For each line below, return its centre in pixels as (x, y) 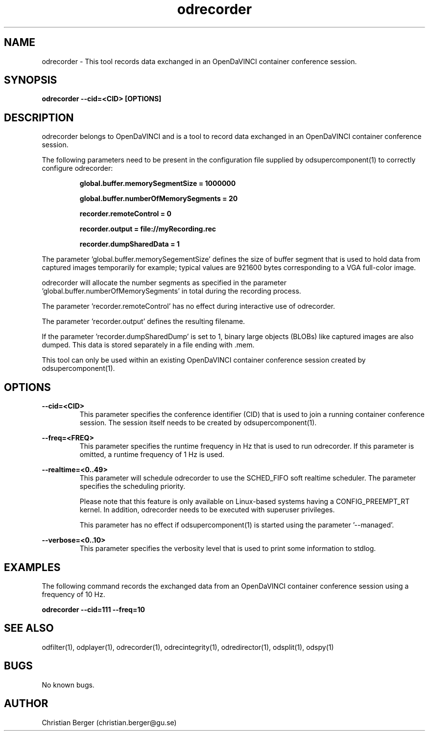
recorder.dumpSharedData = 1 (130, 244)
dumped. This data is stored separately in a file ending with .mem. (148, 345)
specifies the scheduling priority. (132, 486)
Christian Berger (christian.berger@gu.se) (109, 722)
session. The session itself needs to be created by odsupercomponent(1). (198, 423)
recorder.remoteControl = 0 (125, 214)
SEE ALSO (29, 628)
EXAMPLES (32, 567)
